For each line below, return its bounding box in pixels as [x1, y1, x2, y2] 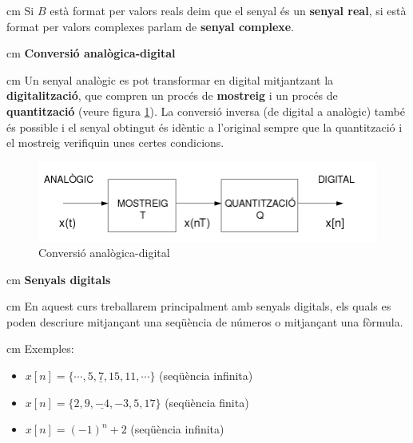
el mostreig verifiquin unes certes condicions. [6, 134, 224, 151]
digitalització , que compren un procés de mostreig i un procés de [6, 87, 338, 104]
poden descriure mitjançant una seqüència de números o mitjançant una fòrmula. [6, 313, 403, 330]
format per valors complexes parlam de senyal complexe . [6, 18, 295, 34]
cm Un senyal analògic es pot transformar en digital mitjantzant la [6, 71, 334, 88]
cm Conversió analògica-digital [6, 45, 176, 61]
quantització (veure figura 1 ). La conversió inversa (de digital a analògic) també [6, 102, 405, 119]
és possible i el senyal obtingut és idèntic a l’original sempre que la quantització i [6, 118, 403, 135]
